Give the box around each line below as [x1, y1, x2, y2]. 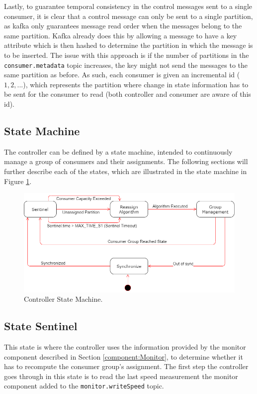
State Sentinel [4, 318, 78, 334]
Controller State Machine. [24, 294, 103, 304]
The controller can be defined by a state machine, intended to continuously [4, 146, 233, 157]
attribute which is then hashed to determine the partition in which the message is [4, 40, 253, 50]
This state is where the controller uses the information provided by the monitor [4, 342, 246, 352]
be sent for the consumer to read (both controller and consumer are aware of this [4, 89, 251, 99]
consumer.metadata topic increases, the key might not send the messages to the [4, 59, 248, 70]
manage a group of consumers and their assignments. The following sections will [4, 156, 248, 167]
